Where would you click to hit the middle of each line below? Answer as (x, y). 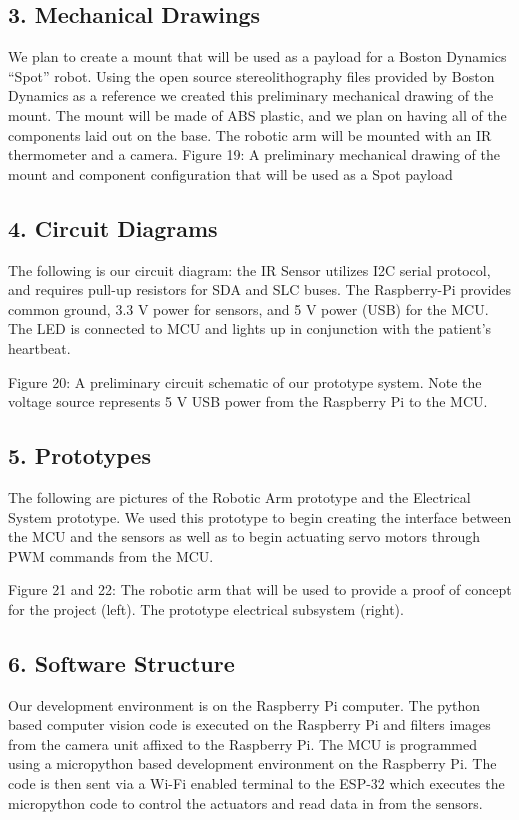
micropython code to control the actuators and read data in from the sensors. (245, 802)
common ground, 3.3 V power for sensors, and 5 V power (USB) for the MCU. (248, 308)
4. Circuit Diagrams (113, 227)
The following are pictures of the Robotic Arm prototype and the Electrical (239, 496)
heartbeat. (39, 347)
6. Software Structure (121, 662)
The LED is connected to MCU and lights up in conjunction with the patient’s (250, 328)
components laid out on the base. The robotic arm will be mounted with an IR (250, 134)
